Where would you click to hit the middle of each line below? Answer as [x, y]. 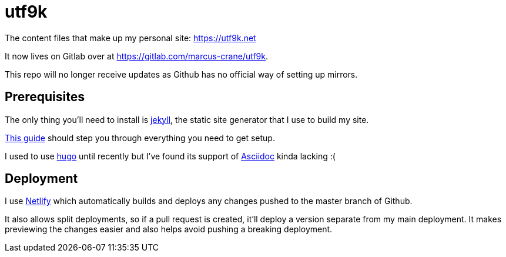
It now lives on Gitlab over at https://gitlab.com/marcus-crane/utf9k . [137, 56]
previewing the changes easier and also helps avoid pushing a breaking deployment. [169, 229]
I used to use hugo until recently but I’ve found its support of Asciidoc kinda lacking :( [170, 156]
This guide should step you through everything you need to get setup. [140, 138]
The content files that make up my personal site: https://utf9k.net [130, 38]
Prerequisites [45, 97]
